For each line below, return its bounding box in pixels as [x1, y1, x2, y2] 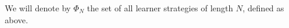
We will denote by [5, 2, 71, 14]
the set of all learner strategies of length [87, 2, 233, 14]
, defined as [242, 2, 284, 14]
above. [5, 13, 28, 26]
